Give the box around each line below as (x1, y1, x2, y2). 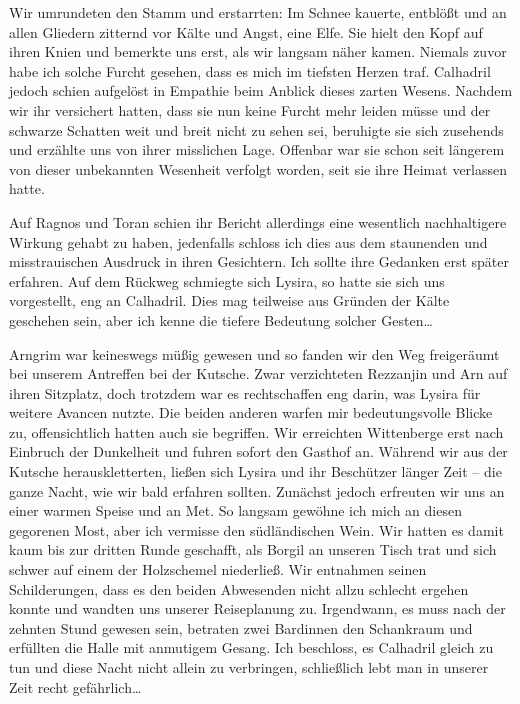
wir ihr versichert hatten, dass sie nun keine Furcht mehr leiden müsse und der (9, 99, 491, 120)
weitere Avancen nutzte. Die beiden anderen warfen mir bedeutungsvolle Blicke (9, 402, 493, 423)
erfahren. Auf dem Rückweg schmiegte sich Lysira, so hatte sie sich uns (9, 270, 445, 291)
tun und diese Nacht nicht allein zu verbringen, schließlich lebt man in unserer (9, 657, 489, 677)
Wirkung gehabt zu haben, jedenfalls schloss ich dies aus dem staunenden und (9, 231, 488, 252)
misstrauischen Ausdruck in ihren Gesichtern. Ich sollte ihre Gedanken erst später (9, 251, 510, 272)
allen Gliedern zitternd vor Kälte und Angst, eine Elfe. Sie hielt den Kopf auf (9, 21, 483, 42)
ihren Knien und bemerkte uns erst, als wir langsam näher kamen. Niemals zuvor (9, 41, 507, 62)
